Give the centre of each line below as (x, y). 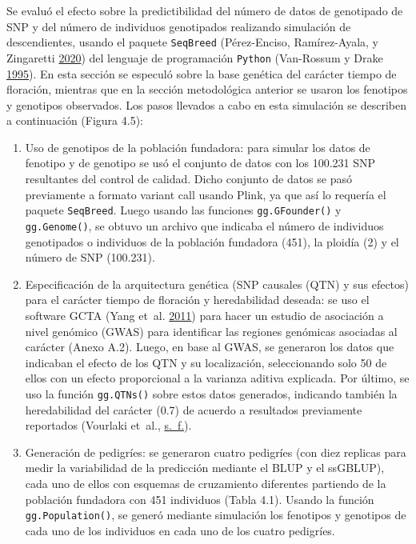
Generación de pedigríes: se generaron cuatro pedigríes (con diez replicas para (216, 452)
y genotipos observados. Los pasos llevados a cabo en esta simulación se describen (206, 104)
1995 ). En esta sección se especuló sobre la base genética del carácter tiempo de (202, 73)
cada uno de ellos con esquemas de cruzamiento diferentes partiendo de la (206, 483)
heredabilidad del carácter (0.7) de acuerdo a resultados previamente (194, 409)
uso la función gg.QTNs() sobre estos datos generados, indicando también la (211, 393)
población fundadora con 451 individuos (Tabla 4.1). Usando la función (200, 499)
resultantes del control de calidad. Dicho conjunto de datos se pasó (188, 179)
